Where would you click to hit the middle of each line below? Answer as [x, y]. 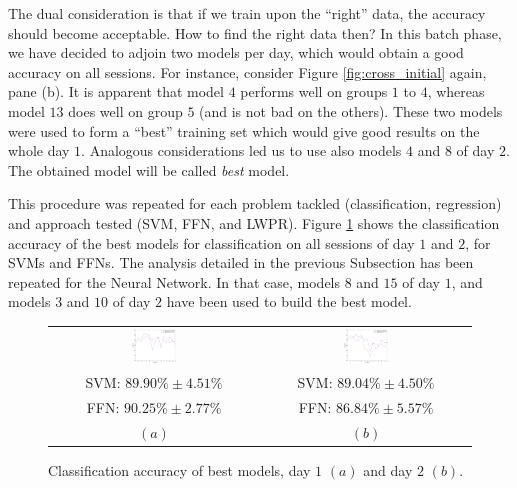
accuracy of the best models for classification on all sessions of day [211, 242]
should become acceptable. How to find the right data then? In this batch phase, [255, 32]
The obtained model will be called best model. [149, 169]
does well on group [125, 110]
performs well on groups [314, 91]
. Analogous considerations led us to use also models [241, 150]
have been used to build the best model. [289, 301]
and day [388, 469]
